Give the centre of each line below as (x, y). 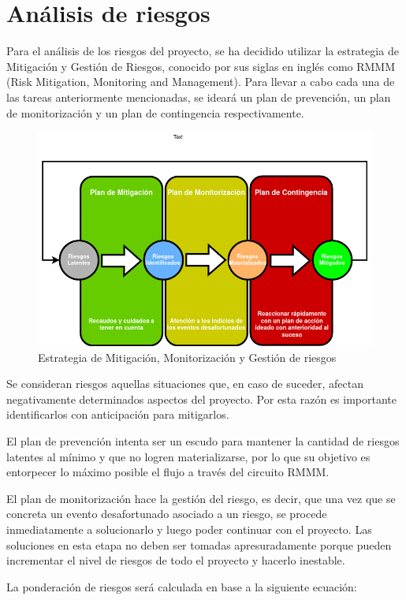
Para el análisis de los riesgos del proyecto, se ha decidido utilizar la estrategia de (203, 51)
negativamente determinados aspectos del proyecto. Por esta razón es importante (201, 399)
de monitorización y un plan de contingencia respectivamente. (155, 112)
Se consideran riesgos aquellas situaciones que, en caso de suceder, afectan (185, 384)
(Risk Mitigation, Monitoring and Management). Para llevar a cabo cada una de (201, 82)
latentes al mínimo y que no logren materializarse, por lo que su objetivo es (188, 456)
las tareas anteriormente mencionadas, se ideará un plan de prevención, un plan (199, 97)
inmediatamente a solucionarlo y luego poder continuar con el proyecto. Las (189, 529)
